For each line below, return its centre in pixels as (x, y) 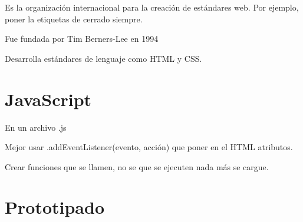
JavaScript (48, 99)
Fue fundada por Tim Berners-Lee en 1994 (82, 39)
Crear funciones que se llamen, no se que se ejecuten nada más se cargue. (137, 166)
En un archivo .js (36, 127)
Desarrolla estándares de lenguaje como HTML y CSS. (103, 58)
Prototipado (55, 207)
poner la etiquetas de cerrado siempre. (74, 19)
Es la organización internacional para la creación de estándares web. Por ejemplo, (152, 7)
